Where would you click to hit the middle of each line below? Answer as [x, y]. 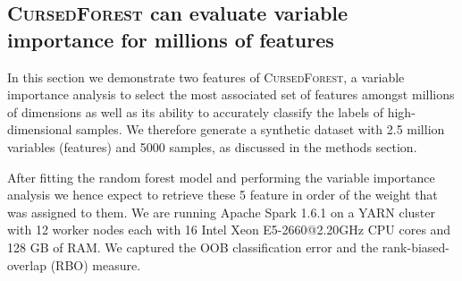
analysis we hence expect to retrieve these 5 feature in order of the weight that [223, 195]
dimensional [40, 129]
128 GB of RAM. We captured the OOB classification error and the [193, 247]
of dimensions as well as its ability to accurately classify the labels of [196, 111]
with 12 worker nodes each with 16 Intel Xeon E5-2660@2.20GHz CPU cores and [229, 230]
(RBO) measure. [96, 264]
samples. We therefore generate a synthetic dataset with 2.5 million [260, 129]
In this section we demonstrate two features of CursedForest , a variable [206, 77]
